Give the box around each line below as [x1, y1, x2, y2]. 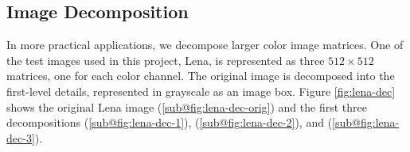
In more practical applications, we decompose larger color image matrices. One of [6, 36, 404, 53]
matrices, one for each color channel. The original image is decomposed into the [6, 67, 395, 84]
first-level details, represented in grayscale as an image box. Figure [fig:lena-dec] [6, 82, 396, 99]
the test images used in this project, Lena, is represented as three [6, 51, 325, 68]
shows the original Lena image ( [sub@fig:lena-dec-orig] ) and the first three [6, 98, 367, 115]
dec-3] [6, 129, 35, 146]
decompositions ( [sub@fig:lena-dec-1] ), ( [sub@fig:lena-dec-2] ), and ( [6, 114, 333, 131]
